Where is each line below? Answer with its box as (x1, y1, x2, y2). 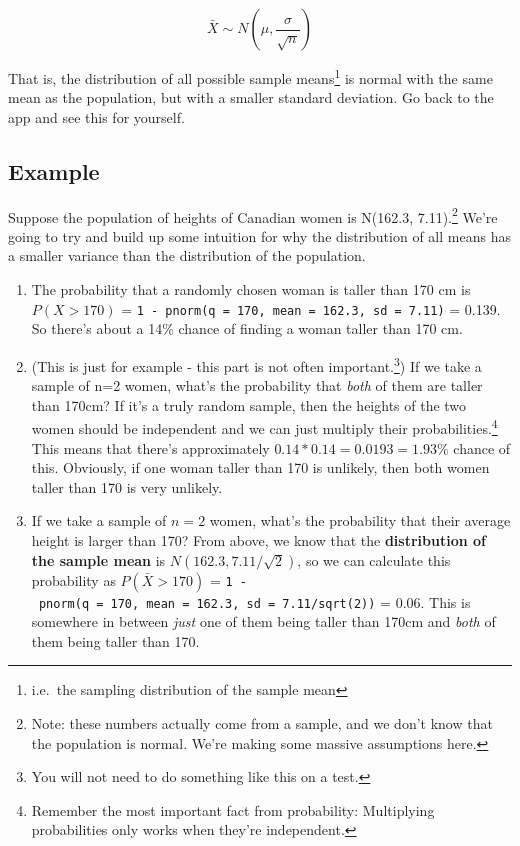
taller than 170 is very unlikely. (31, 476, 223, 497)
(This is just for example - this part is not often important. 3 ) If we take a (31, 352, 482, 376)
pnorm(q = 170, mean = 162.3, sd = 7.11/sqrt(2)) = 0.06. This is (38, 591, 471, 612)
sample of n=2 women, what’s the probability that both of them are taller (31, 375, 483, 396)
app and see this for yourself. (8, 106, 185, 127)
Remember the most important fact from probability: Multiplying (31, 799, 435, 820)
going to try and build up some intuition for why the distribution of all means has (8, 225, 511, 246)
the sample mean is (31, 549, 166, 570)
